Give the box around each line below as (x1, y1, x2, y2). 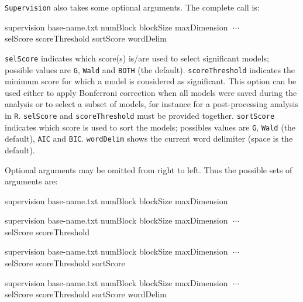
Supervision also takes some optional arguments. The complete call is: (5, 1, 260, 13)
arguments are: (5, 175, 58, 187)
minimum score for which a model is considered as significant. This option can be (5, 75, 297, 87)
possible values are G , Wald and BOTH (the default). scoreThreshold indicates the (5, 63, 295, 75)
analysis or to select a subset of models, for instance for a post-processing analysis (5, 98, 298, 110)
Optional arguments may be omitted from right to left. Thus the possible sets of (5, 163, 292, 176)
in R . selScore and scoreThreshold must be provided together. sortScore (5, 109, 275, 121)
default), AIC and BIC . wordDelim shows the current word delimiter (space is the (5, 132, 293, 145)
